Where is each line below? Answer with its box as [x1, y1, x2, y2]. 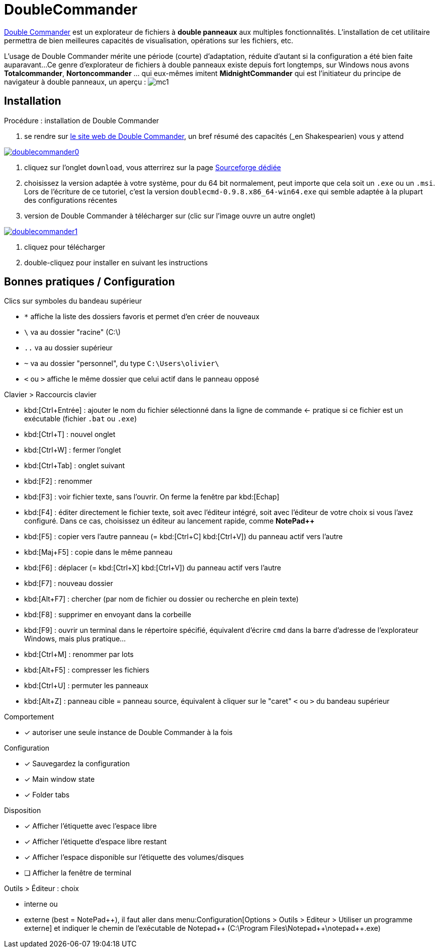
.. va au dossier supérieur [24, 343, 113, 352]
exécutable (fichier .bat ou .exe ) [24, 414, 137, 423]
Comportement [4, 712, 54, 721]
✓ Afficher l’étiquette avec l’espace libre [24, 822, 157, 831]
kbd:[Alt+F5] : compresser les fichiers [24, 666, 149, 675]
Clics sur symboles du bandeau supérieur [4, 297, 142, 306]
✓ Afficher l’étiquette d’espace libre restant [24, 837, 167, 846]
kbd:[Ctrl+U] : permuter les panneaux [24, 681, 149, 690]
